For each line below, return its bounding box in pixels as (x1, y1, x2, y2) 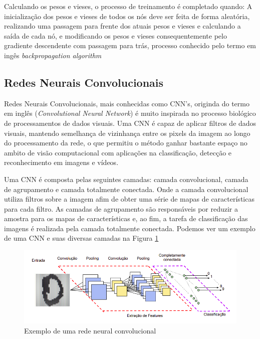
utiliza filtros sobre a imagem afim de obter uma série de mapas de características (4, 194, 254, 204)
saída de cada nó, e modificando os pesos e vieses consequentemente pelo (4, 30, 227, 41)
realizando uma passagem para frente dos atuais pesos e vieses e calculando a (4, 21, 241, 31)
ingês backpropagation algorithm (4, 50, 102, 60)
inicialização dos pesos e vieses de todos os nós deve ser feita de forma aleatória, (4, 11, 250, 21)
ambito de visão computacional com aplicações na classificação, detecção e (4, 147, 232, 157)
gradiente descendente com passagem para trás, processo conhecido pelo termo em (4, 40, 256, 51)
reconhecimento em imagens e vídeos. (4, 157, 119, 167)
